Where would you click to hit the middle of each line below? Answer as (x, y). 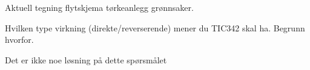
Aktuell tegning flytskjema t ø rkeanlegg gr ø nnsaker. (99, 7)
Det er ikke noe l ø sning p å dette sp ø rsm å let (86, 59)
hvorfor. (19, 40)
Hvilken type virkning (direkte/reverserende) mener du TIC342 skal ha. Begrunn (155, 27)
